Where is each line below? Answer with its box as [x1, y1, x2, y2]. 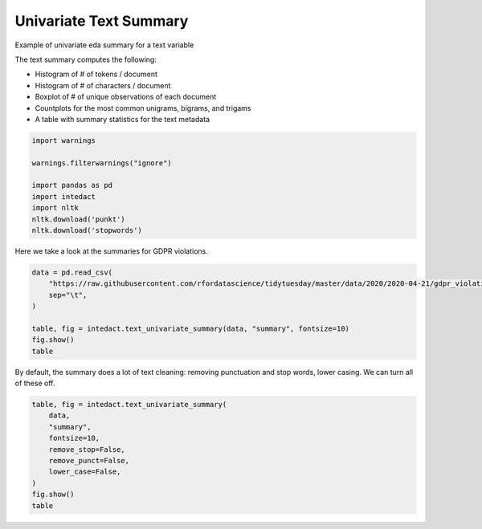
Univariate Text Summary [14, 12, 189, 30]
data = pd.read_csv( [31, 267, 112, 277]
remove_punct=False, [48, 456, 130, 466]
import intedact [31, 192, 96, 201]
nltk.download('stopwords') [31, 226, 142, 234]
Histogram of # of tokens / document [35, 69, 158, 79]
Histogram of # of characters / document [35, 80, 171, 90]
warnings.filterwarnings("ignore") [31, 158, 172, 168]
